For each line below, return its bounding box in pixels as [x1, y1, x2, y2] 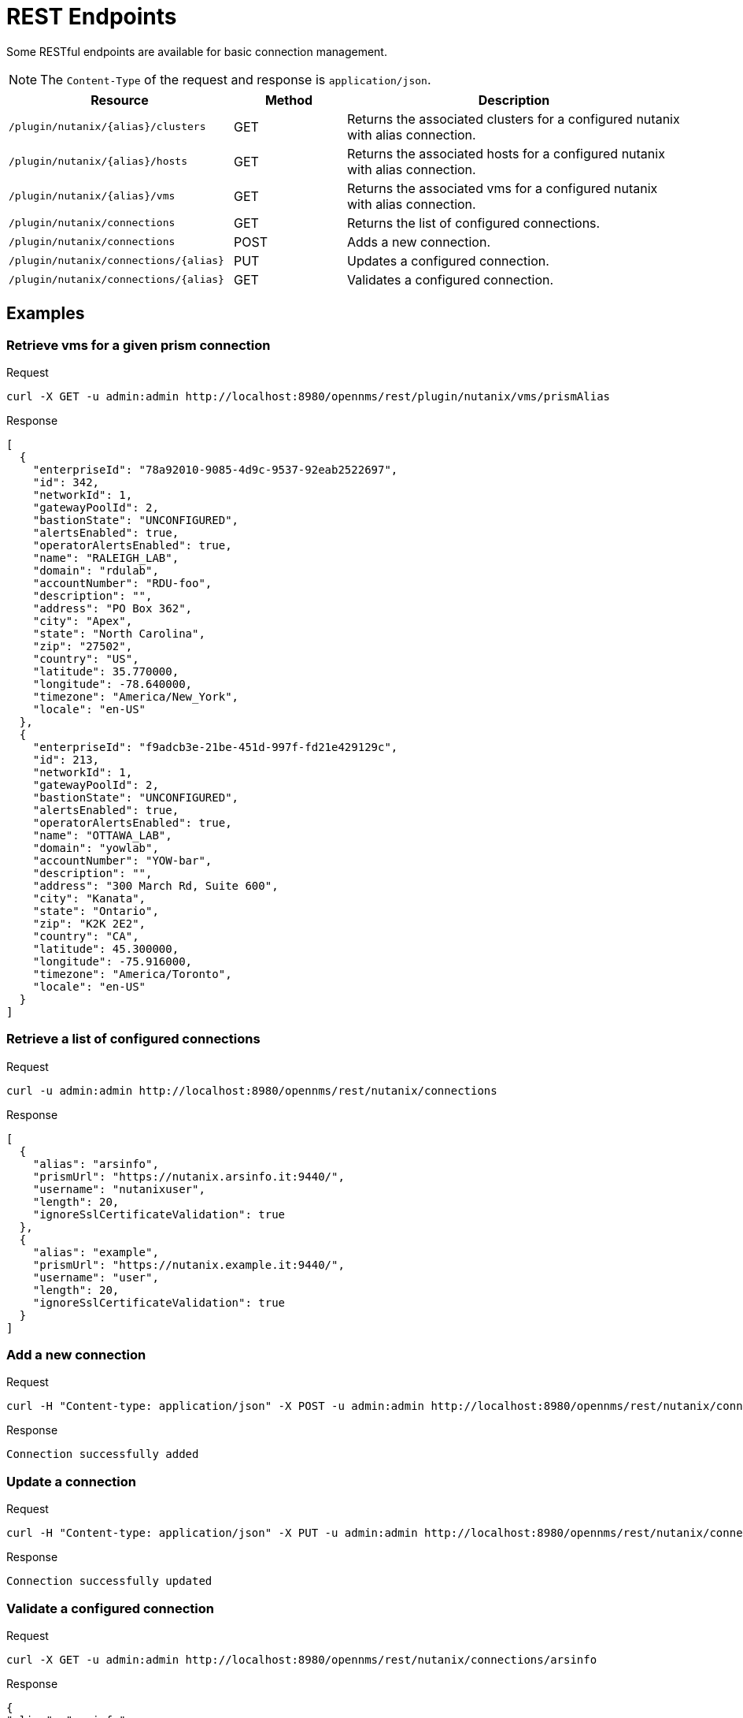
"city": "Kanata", [32, 891, 146, 905]
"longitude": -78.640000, [32, 677, 193, 690]
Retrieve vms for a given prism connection [6, 337, 271, 353]
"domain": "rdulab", [32, 563, 159, 577]
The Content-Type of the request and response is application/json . [40, 71, 431, 87]
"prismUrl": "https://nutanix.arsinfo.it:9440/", [32, 1170, 345, 1183]
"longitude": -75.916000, [32, 954, 193, 968]
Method [264, 91, 313, 108]
